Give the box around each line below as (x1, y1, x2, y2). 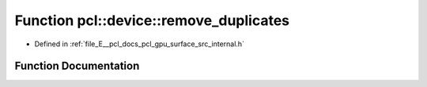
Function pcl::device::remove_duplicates (14, 12, 290, 29)
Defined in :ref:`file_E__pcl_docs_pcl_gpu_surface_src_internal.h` (34, 39, 245, 49)
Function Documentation (14, 60, 140, 73)
